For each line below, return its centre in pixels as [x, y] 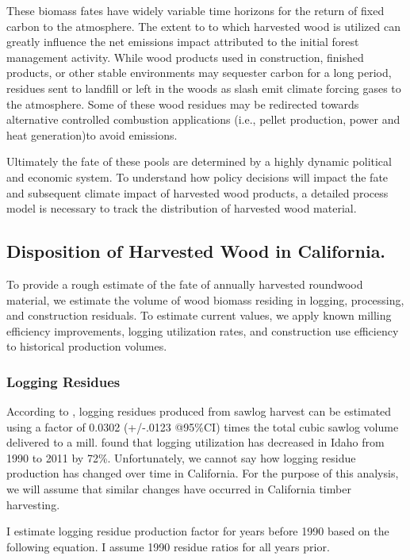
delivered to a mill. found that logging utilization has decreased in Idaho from [195, 442]
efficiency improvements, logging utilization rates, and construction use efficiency [203, 330]
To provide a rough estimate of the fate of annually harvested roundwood [185, 284]
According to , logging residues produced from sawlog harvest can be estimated [199, 411]
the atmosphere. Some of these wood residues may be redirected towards [183, 104]
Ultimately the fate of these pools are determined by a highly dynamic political [199, 161]
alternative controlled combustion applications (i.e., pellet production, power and [203, 119]
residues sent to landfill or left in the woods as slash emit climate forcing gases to [204, 88]
